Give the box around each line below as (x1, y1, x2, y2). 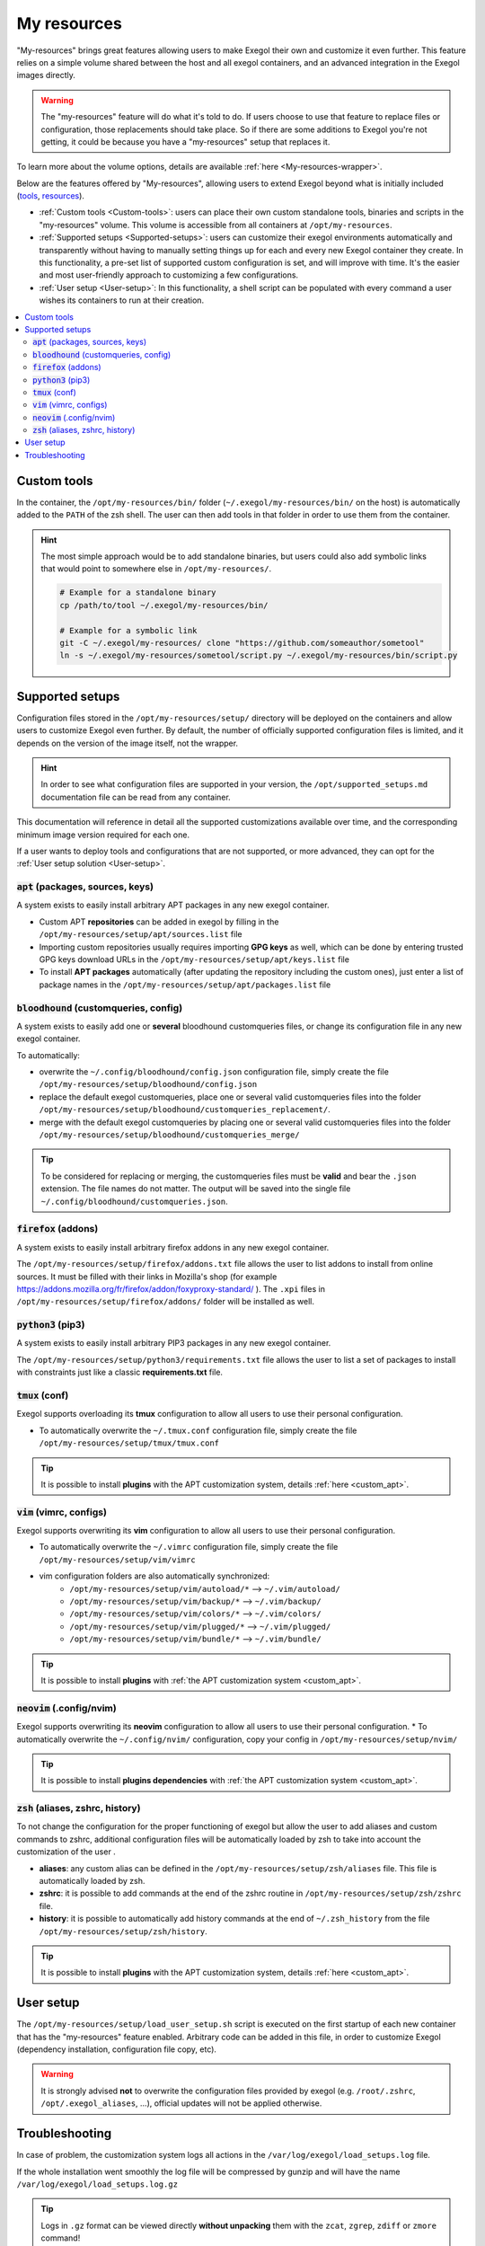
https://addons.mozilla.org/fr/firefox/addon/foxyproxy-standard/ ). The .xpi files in (16, 1283, 325, 1294)
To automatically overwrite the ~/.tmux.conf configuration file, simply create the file (39, 1425, 357, 1436)
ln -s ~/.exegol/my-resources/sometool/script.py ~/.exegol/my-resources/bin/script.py (59, 650, 458, 660)
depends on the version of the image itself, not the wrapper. (16, 738, 238, 748)
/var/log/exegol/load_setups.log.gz (16, 2179, 179, 2189)
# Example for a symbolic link (59, 625, 198, 635)
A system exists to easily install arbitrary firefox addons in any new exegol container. (16, 1242, 330, 1252)
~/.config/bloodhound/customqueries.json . (40, 1196, 228, 1207)
